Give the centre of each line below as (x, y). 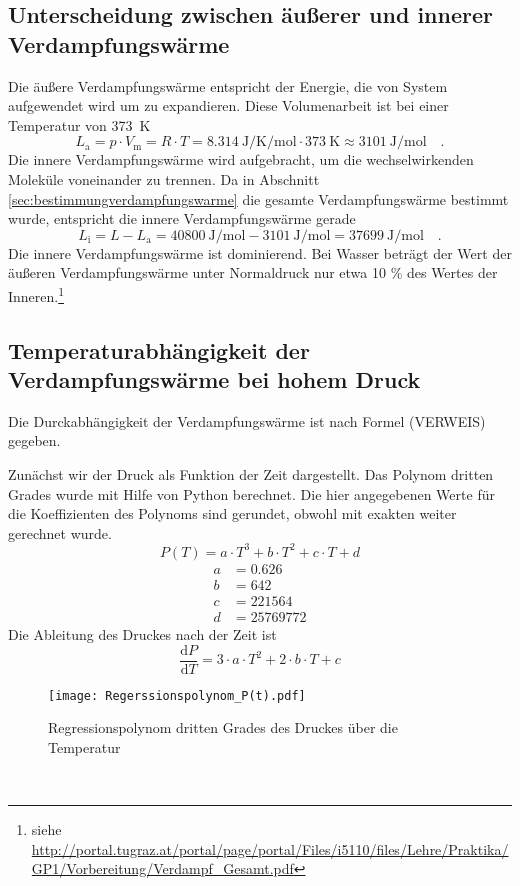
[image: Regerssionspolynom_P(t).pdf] (177, 695)
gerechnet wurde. (60, 532)
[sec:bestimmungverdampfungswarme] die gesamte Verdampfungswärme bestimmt (258, 198)
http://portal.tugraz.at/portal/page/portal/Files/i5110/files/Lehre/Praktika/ (270, 848)
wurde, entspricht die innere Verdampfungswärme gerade (182, 218)
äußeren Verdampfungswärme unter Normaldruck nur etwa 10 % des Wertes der (253, 272)
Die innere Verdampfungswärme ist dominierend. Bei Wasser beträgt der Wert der (260, 252)
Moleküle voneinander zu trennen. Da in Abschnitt (164, 178)
